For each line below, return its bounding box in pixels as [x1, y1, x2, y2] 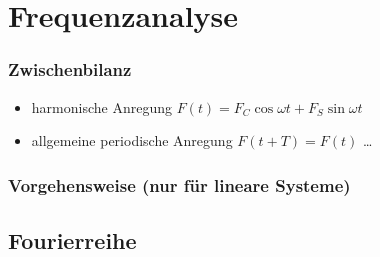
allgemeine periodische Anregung [31, 130, 233, 151]
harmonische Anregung [31, 96, 172, 117]
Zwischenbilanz [8, 57, 132, 82]
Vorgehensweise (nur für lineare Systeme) [8, 172, 351, 197]
